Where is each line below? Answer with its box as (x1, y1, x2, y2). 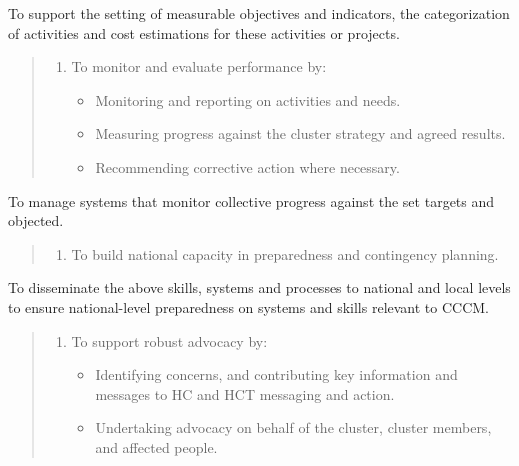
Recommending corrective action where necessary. (95, 156, 400, 177)
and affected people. (95, 436, 218, 457)
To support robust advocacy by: (71, 330, 268, 351)
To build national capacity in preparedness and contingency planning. (71, 243, 499, 264)
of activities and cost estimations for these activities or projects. (8, 22, 400, 43)
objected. (8, 210, 64, 231)
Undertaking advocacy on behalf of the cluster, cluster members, (95, 417, 492, 438)
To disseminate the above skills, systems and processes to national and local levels (8, 277, 511, 298)
